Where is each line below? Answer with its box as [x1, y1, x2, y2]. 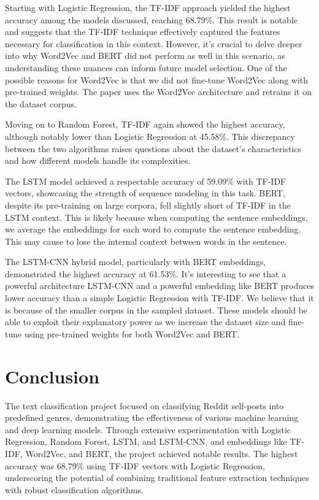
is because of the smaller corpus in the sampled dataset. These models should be [5, 303, 308, 316]
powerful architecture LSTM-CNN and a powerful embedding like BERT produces [5, 279, 314, 292]
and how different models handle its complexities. [5, 154, 191, 167]
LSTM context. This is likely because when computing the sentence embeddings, [5, 210, 308, 223]
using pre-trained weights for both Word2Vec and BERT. [24, 327, 240, 340]
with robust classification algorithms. [5, 483, 144, 496]
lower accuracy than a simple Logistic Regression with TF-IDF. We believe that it [5, 291, 314, 304]
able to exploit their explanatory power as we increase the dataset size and [5, 315, 286, 328]
